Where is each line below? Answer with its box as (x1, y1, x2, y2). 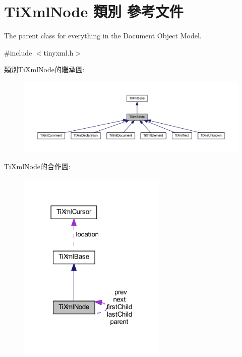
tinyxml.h (43, 47, 74, 58)
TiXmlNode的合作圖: (4, 161, 71, 172)
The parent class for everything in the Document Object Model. (4, 30, 202, 41)
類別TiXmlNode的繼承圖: (4, 64, 85, 75)
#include (4, 47, 32, 58)
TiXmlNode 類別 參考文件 (4, 1, 184, 22)
